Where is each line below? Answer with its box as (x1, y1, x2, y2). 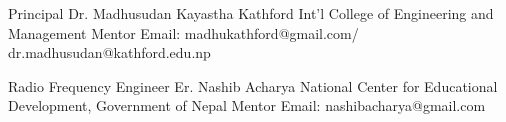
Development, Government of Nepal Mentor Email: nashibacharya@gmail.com (8, 95, 486, 116)
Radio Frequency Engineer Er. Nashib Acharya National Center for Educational (8, 75, 498, 96)
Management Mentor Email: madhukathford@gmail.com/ (8, 22, 359, 43)
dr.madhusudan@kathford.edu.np (8, 42, 211, 63)
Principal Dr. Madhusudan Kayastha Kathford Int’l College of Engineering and (8, 3, 494, 23)
